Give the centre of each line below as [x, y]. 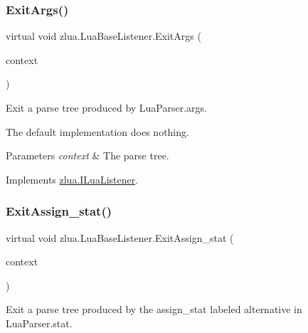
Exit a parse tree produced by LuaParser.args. [107, 107]
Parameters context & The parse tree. [87, 155]
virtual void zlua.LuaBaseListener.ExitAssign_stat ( [120, 237]
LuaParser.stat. [39, 323]
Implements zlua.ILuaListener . [72, 179]
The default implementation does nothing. [97, 131]
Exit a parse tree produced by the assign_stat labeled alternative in [154, 309]
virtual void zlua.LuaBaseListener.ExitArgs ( [103, 36]
